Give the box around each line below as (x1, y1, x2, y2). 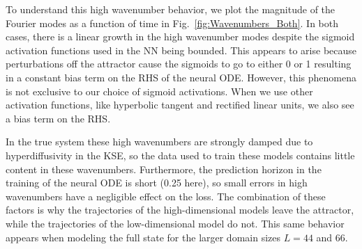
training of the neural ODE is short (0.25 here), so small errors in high (6, 175, 308, 190)
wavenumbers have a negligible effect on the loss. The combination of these (6, 188, 326, 203)
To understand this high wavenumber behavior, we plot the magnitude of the (6, 2, 335, 16)
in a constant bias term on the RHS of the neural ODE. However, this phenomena (6, 70, 356, 84)
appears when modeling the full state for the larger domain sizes (6, 230, 281, 244)
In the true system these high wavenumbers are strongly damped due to (6, 134, 313, 149)
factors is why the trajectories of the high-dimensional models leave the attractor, (6, 202, 354, 217)
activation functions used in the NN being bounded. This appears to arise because (6, 42, 357, 57)
